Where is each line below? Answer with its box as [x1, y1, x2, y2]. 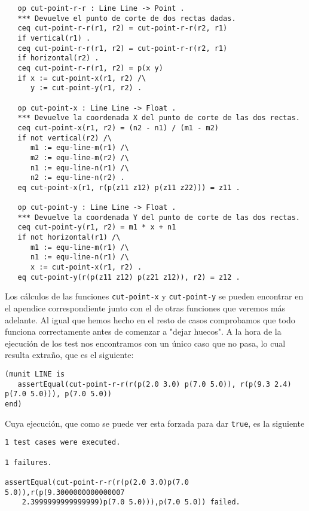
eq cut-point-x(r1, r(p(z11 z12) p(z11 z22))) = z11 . [17, 183, 240, 192]
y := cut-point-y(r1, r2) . [30, 84, 142, 93]
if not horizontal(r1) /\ [17, 233, 121, 242]
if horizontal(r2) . [17, 54, 99, 63]
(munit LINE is [5, 370, 65, 378]
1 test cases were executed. [5, 438, 121, 447]
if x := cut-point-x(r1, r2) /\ [17, 74, 146, 82]
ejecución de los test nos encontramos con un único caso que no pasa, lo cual [5, 336, 286, 349]
